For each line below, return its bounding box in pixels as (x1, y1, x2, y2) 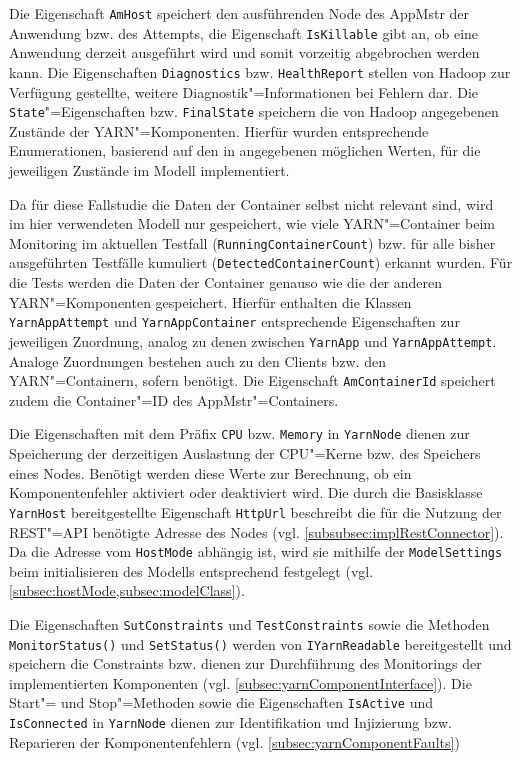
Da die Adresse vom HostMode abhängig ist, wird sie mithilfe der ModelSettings (9, 541, 503, 562)
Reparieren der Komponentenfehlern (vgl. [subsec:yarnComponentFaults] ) (9, 731, 460, 752)
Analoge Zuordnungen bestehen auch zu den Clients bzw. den (9, 350, 387, 371)
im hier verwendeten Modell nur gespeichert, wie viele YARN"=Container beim (9, 213, 495, 234)
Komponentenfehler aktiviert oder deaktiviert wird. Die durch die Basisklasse (9, 482, 483, 503)
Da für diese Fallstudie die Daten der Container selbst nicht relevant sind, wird (9, 193, 494, 214)
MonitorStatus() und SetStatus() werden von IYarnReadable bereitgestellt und (9, 633, 512, 654)
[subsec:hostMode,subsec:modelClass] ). (9, 580, 245, 601)
